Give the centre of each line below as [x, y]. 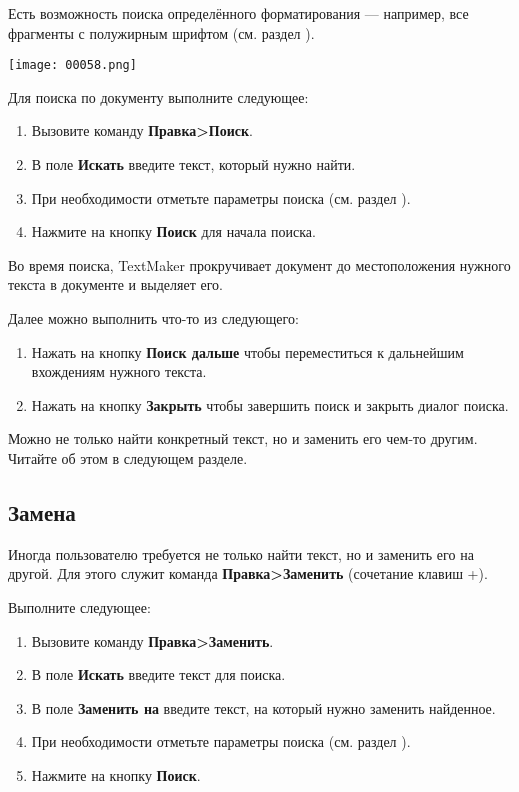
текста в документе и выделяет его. [115, 284]
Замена [42, 511]
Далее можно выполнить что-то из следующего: [153, 318]
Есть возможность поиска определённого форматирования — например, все [238, 13]
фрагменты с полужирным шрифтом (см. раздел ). [161, 32]
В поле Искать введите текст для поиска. [158, 674]
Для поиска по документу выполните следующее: [158, 96]
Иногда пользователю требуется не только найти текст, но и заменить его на [241, 553]
